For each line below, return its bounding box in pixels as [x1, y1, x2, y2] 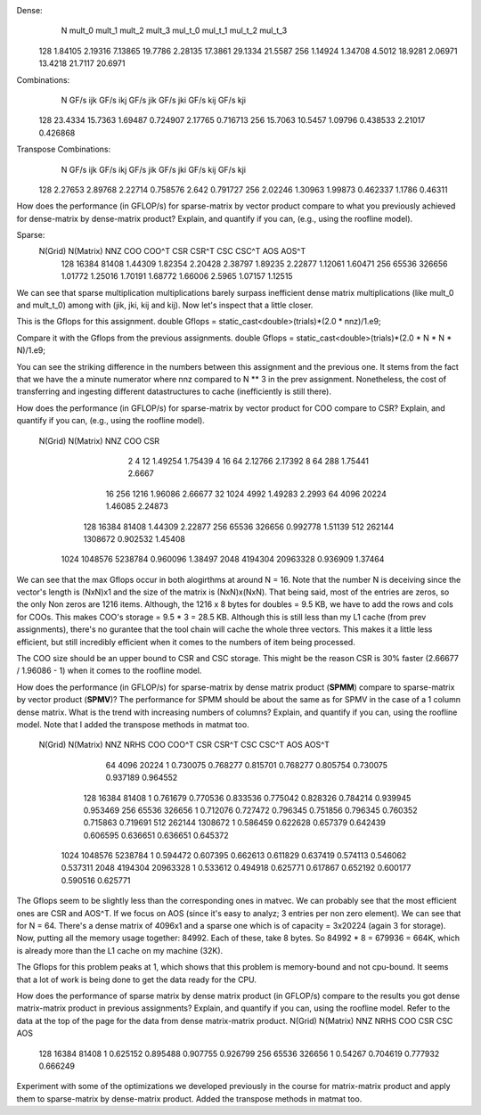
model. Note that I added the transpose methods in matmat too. [16, 718, 249, 730]
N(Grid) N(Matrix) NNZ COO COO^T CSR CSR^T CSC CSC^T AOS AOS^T [38, 246, 306, 257]
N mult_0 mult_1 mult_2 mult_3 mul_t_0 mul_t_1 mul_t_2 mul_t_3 [61, 25, 288, 36]
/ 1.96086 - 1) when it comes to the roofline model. [16, 665, 202, 676]
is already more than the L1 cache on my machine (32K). [16, 945, 224, 955]
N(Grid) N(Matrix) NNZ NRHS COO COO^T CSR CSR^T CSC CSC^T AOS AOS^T [38, 740, 330, 750]
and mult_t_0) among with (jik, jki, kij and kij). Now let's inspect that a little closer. [16, 299, 314, 311]
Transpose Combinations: [16, 143, 111, 155]
